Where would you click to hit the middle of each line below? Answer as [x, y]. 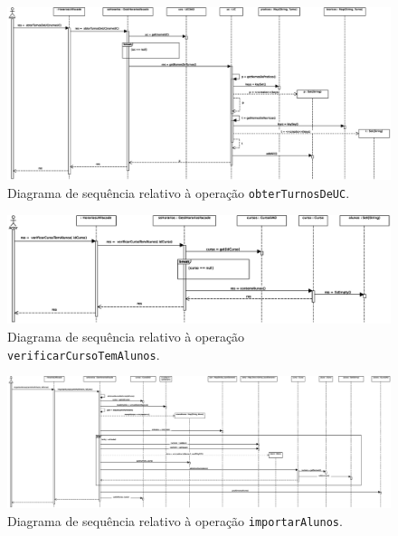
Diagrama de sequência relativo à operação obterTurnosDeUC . [179, 192]
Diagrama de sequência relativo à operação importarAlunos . [175, 521]
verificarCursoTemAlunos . [84, 354]
